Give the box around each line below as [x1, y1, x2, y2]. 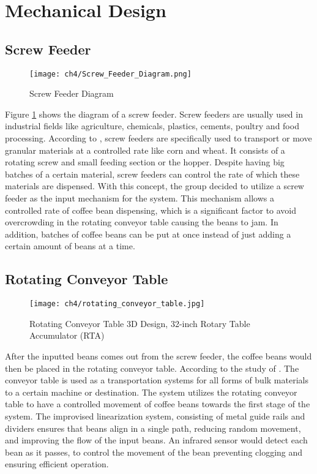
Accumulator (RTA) [29, 329, 105, 342]
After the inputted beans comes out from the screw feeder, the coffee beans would [5, 350, 312, 362]
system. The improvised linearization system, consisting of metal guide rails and [5, 409, 305, 422]
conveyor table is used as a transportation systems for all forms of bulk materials [5, 374, 308, 386]
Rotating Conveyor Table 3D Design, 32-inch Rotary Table [29, 317, 250, 329]
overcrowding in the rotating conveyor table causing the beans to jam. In [5, 216, 278, 228]
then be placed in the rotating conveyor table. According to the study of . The [5, 361, 299, 374]
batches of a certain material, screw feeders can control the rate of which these [5, 167, 300, 180]
